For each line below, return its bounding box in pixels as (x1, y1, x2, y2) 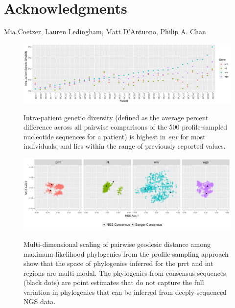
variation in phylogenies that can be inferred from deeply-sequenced (23, 286, 227, 297)
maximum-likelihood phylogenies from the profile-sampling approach (23, 248, 229, 259)
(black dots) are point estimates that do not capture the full (23, 277, 204, 287)
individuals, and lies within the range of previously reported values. (23, 141, 226, 151)
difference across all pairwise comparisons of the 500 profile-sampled (23, 122, 227, 132)
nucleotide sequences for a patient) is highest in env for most (23, 131, 206, 141)
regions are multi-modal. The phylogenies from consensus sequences (23, 267, 226, 278)
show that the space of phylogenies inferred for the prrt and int (23, 258, 213, 268)
